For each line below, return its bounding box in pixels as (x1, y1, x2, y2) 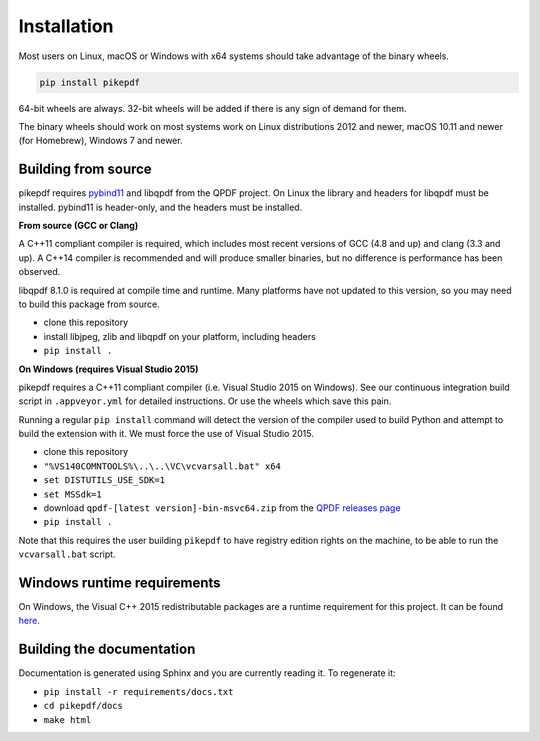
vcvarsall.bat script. (18, 548, 116, 560)
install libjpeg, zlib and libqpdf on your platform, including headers (43, 330, 317, 342)
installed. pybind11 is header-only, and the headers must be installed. (18, 201, 303, 213)
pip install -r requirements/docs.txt (43, 686, 234, 697)
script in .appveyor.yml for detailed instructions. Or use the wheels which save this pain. (18, 395, 392, 407)
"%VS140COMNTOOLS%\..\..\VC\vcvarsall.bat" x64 (43, 460, 282, 472)
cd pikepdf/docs (43, 700, 124, 712)
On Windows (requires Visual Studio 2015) (18, 363, 199, 375)
